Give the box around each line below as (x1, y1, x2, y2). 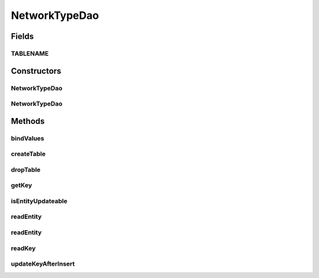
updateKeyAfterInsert (11, 260, 75, 268)
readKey (11, 244, 36, 252)
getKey (11, 181, 32, 189)
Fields (11, 31, 34, 41)
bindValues (11, 134, 44, 142)
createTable (11, 150, 46, 158)
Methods (11, 116, 45, 126)
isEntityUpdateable (11, 197, 68, 205)
